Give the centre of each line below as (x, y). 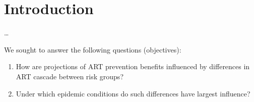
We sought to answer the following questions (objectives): (93, 49)
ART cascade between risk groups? (70, 76)
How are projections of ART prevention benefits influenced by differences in (133, 66)
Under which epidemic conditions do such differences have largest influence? (133, 93)
